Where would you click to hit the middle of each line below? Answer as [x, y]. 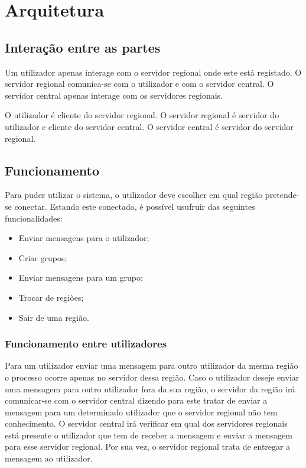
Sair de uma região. [54, 317]
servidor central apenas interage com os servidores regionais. [114, 95]
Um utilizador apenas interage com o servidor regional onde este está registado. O [153, 72]
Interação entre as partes [83, 47]
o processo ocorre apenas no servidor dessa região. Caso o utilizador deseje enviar [152, 377]
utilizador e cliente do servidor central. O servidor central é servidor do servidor [149, 126]
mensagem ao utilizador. [49, 458]
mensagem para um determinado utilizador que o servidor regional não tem [141, 412]
